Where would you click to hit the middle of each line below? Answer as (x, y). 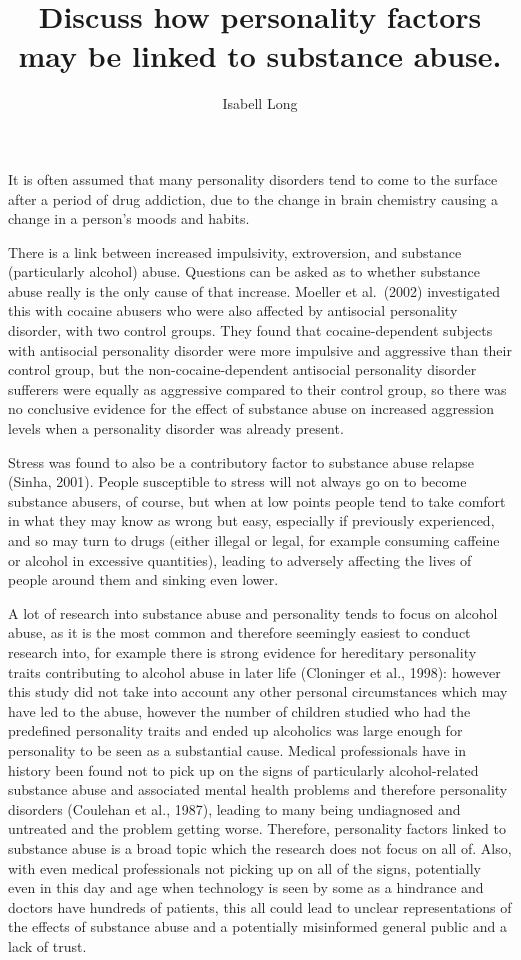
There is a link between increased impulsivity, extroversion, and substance (235, 251)
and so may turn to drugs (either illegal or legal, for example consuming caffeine (254, 540)
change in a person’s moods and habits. (129, 218)
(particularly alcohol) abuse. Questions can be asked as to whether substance (244, 271)
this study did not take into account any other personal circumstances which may (258, 691)
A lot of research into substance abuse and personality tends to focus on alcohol (253, 612)
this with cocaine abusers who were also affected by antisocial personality (233, 310)
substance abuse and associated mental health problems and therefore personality (258, 789)
